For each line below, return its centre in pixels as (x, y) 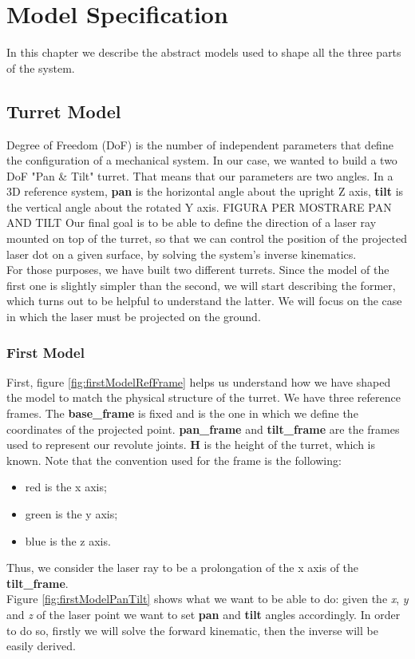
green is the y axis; (71, 514)
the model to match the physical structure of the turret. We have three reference (204, 397)
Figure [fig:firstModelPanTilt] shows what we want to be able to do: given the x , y (207, 599)
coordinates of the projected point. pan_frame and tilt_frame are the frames (203, 429)
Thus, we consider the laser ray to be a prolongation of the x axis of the (183, 568)
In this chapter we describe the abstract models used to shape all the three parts (204, 52)
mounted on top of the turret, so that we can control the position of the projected (207, 238)
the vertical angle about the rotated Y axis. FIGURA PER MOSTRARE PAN (199, 206)
